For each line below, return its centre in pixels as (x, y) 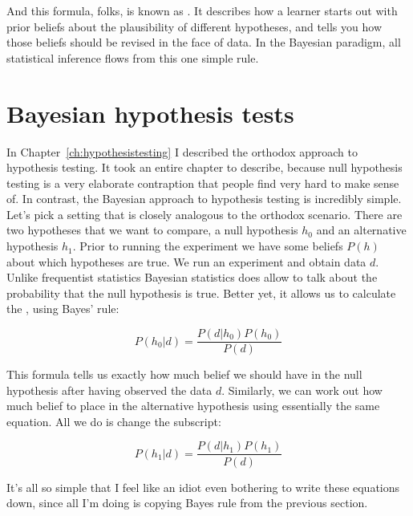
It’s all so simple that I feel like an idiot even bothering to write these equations (203, 487)
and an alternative (361, 230)
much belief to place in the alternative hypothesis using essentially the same (193, 406)
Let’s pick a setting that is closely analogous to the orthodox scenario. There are (204, 214)
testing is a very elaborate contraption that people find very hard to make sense (203, 183)
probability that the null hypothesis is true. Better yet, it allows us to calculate (201, 293)
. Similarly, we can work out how (302, 390)
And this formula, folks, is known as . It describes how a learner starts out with (202, 10)
